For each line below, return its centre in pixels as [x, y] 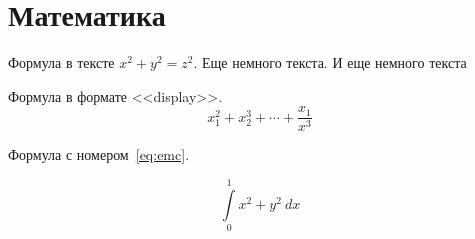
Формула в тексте [61, 62]
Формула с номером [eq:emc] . [99, 154]
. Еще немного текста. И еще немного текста [330, 62]
